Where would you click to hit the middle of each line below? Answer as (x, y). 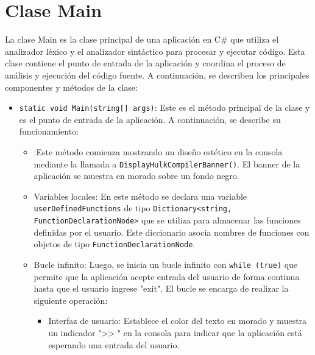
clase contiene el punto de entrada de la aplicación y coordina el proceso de (145, 63)
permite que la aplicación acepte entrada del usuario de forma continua (167, 276)
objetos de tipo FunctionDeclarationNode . (115, 244)
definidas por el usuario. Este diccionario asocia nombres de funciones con (172, 232)
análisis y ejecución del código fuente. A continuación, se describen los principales (157, 75)
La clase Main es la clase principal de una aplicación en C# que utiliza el (142, 39)
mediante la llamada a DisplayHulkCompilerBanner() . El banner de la (167, 163)
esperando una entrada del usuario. (114, 344)
